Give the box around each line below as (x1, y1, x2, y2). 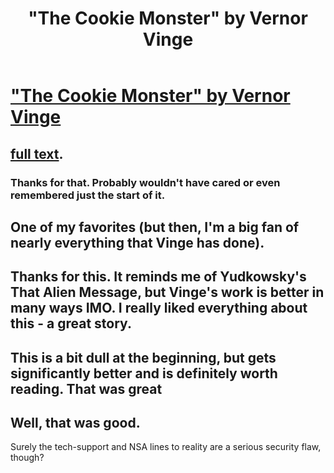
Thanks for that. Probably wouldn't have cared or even (10, 175, 281, 189)
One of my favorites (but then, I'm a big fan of (10, 218, 300, 236)
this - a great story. (10, 315, 132, 332)
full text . (10, 145, 64, 162)
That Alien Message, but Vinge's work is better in (10, 284, 325, 301)
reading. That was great (10, 380, 163, 397)
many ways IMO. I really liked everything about (10, 300, 308, 317)
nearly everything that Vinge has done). (10, 234, 265, 251)
